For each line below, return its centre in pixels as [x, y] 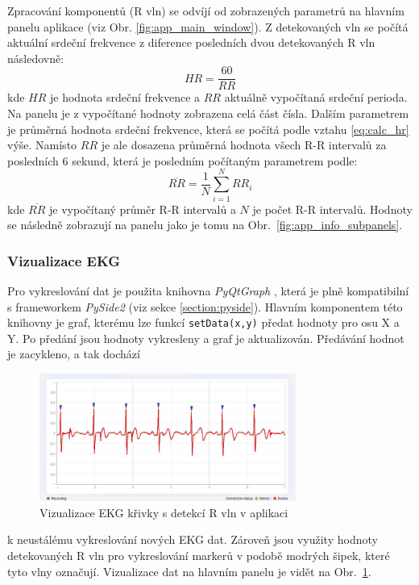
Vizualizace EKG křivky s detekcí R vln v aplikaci [164, 512]
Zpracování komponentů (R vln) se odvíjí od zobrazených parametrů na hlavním [206, 10]
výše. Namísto [42, 145]
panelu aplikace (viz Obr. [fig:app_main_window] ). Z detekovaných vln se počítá [208, 26]
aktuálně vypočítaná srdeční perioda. [316, 97]
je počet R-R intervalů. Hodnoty [332, 209]
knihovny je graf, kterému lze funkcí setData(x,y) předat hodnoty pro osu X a [203, 322]
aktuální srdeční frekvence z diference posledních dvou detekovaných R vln [191, 42]
